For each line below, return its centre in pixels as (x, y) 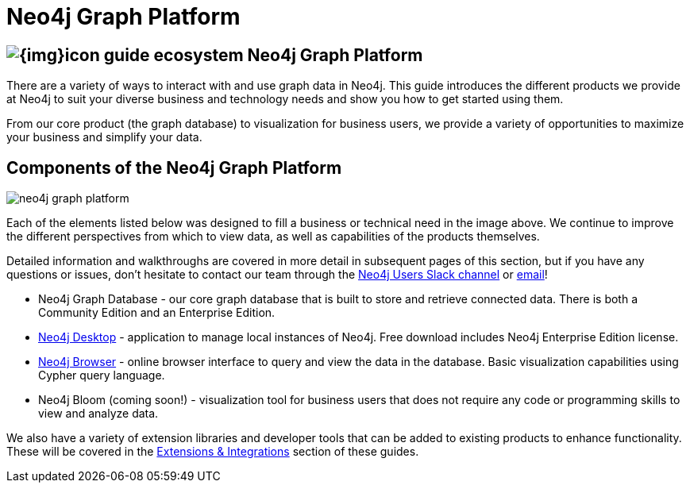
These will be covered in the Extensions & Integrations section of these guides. (213, 452)
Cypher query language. (102, 375)
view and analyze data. (98, 414)
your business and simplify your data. (104, 137)
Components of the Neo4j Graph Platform (174, 167)
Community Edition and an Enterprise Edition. (157, 313)
